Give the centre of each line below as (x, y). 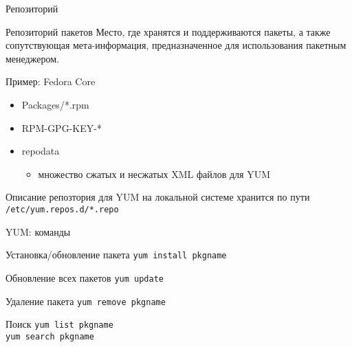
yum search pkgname (50, 336)
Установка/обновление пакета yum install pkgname (116, 255)
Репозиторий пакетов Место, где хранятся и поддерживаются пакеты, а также (168, 31)
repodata (41, 151)
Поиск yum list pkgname (59, 324)
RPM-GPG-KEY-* (62, 127)
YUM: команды (38, 231)
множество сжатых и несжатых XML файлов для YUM (154, 173)
